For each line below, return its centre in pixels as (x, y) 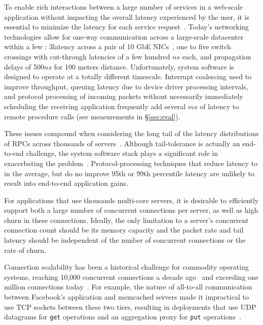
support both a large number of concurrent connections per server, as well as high (131, 210)
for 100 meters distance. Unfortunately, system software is (144, 66)
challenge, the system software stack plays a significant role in (122, 153)
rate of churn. (25, 250)
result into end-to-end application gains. (66, 183)
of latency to (219, 106)
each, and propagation (217, 56)
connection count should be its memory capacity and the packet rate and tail (124, 230)
